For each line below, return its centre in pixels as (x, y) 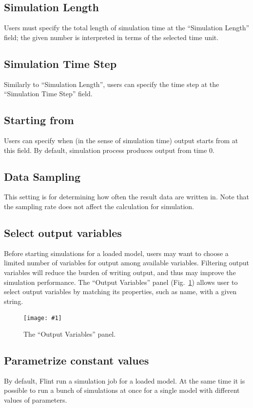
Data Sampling (42, 176)
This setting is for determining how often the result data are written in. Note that (126, 197)
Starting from (39, 120)
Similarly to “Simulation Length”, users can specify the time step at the (112, 84)
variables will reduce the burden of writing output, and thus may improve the (120, 272)
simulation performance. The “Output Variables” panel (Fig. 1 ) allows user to (121, 282)
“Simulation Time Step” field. (48, 94)
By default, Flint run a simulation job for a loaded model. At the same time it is (125, 380)
